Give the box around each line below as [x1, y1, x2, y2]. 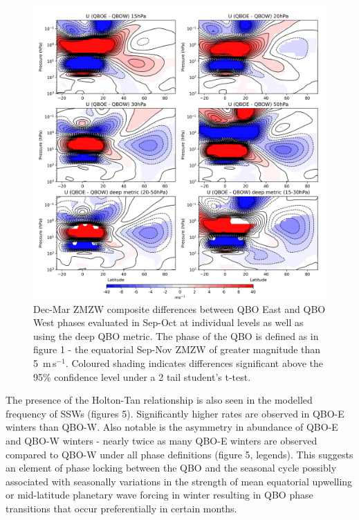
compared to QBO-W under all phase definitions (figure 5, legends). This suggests [6, 447, 353, 461]
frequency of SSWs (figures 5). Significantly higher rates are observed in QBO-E [6, 406, 344, 420]
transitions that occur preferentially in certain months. [6, 501, 237, 515]
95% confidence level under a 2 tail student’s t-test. [33, 369, 251, 384]
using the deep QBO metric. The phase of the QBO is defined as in [33, 328, 319, 343]
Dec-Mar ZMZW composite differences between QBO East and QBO [33, 301, 326, 316]
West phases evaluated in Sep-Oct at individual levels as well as [33, 315, 304, 330]
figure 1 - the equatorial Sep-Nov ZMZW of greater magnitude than [33, 342, 321, 357]
